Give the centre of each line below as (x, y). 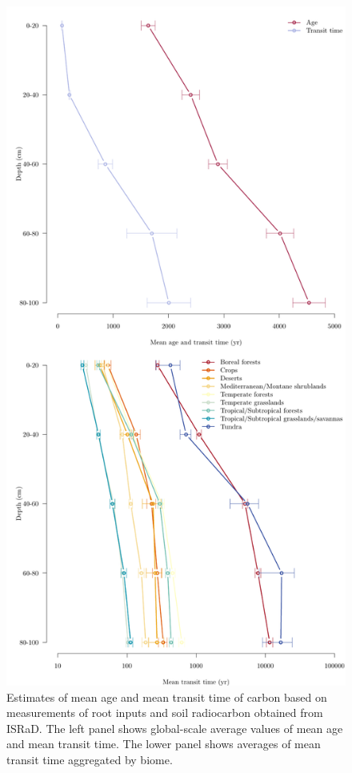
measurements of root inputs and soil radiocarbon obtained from (165, 713)
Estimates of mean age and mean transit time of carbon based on (167, 697)
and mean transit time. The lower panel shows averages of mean (164, 744)
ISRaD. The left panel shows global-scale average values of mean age (175, 728)
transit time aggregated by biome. (90, 759)
